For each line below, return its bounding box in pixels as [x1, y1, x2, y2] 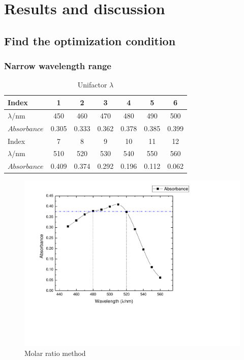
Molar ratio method [24, 347, 86, 358]
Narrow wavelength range [4, 59, 111, 72]
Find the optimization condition [4, 33, 176, 48]
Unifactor [77, 79, 107, 90]
